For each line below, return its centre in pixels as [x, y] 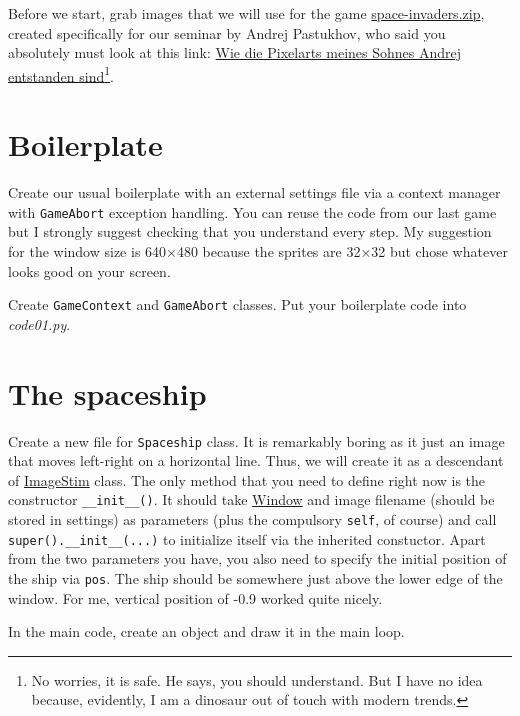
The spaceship [107, 392]
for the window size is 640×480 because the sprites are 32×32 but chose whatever [258, 251]
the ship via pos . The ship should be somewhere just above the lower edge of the [255, 577]
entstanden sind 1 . [61, 74]
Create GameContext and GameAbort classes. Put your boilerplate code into [237, 304]
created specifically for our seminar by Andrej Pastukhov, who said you [227, 32]
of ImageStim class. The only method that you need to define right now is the [247, 479]
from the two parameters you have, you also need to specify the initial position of [257, 558]
